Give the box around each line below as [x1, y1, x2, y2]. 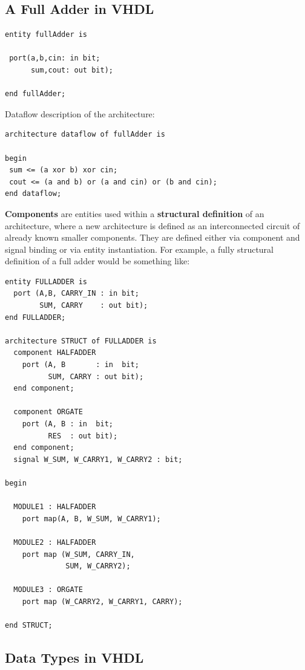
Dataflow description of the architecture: [5, 107, 155, 120]
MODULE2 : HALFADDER [13, 538, 96, 547]
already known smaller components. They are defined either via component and [5, 231, 300, 244]
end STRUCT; [5, 621, 53, 630]
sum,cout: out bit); [30, 65, 113, 74]
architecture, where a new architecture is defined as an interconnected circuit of [5, 219, 300, 232]
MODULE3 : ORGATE [13, 585, 83, 594]
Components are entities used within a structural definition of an [5, 207, 264, 220]
